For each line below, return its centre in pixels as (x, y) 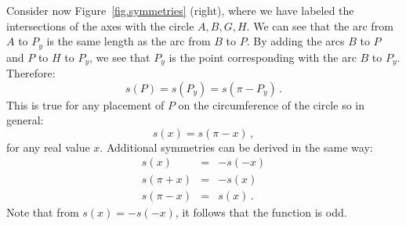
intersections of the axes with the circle (100, 25)
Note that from (43, 212)
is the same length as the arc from (129, 41)
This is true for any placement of (85, 104)
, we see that (120, 57)
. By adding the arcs (295, 41)
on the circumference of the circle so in (271, 104)
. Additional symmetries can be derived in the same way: (236, 147)
